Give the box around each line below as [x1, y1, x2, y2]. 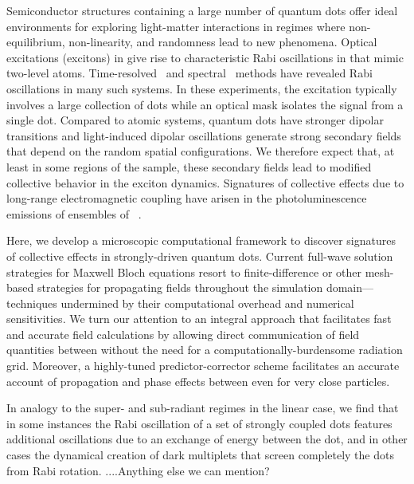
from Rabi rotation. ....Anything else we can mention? [6, 462, 270, 478]
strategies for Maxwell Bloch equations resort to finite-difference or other [6, 263, 362, 280]
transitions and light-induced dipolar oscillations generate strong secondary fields [6, 127, 401, 144]
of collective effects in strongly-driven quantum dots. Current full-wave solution [6, 247, 393, 264]
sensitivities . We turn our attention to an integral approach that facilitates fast [6, 310, 392, 327]
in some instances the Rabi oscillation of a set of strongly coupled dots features [6, 415, 393, 431]
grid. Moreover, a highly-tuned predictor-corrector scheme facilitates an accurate [6, 357, 400, 374]
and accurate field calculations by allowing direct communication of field [6, 325, 360, 342]
